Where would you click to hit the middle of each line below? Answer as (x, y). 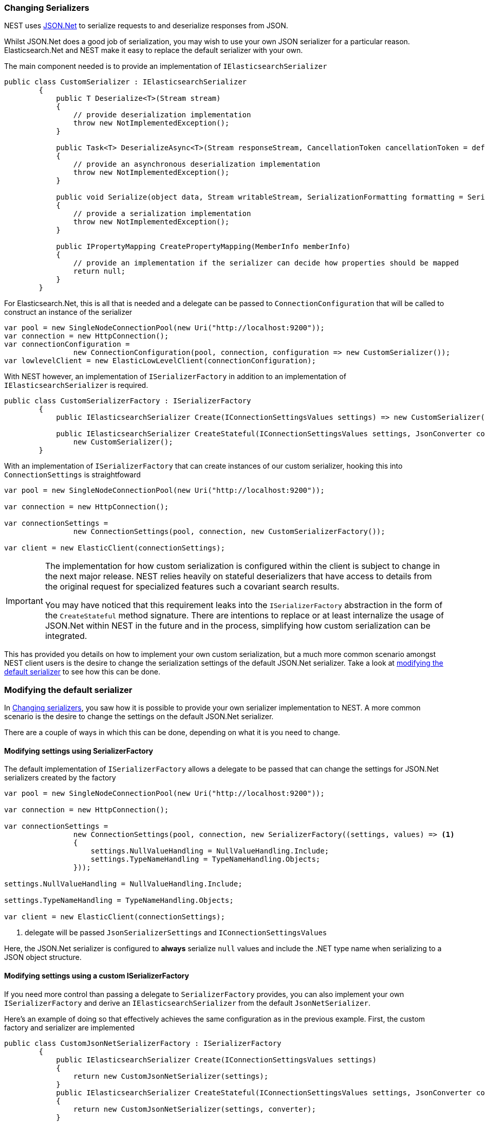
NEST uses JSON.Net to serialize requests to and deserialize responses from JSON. (146, 26)
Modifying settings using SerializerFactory (79, 751)
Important (24, 601)
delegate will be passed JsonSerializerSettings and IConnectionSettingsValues (176, 933)
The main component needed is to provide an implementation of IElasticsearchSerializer (166, 66)
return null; (99, 271)
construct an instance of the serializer (68, 312)
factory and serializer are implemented (70, 1027)
